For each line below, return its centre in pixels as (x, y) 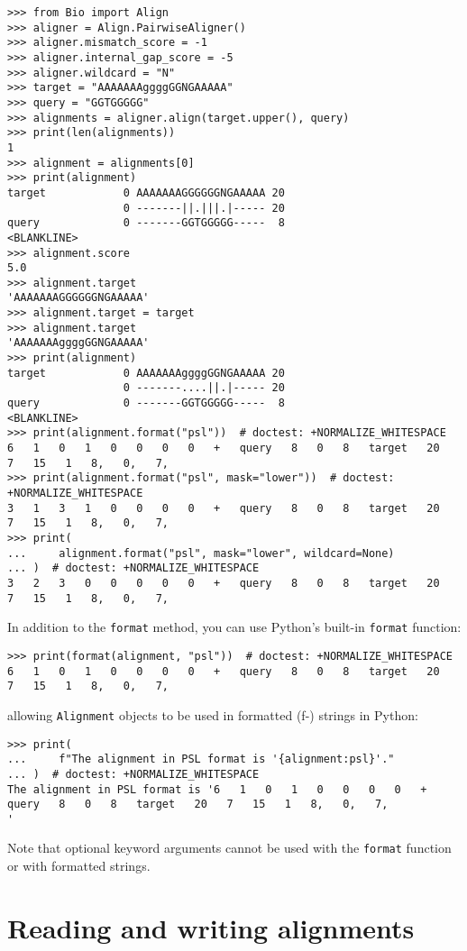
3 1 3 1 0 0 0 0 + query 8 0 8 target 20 (224, 508)
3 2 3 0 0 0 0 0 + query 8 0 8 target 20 (224, 583)
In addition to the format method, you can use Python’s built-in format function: (234, 627)
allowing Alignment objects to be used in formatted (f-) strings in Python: (213, 714)
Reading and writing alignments (211, 927)
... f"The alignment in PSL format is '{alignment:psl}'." (201, 759)
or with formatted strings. (79, 866)
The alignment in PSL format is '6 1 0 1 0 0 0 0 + (217, 789)
